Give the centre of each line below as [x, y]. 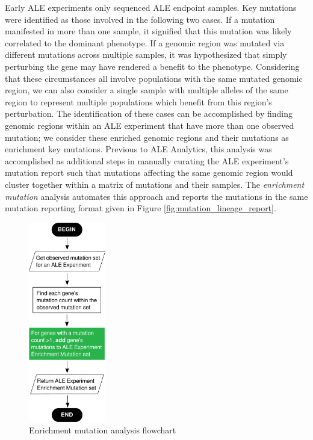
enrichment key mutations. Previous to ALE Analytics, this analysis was [138, 149]
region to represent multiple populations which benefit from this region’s [138, 101]
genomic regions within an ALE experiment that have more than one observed [150, 125]
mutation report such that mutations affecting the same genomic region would [149, 172]
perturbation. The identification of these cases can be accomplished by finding [149, 113]
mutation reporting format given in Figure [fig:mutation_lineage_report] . [141, 208]
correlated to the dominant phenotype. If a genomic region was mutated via [145, 42]
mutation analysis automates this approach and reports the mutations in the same [156, 196]
